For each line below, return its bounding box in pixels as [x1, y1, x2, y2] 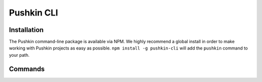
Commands [9, 65, 45, 73]
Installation [9, 26, 44, 34]
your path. [9, 52, 30, 58]
